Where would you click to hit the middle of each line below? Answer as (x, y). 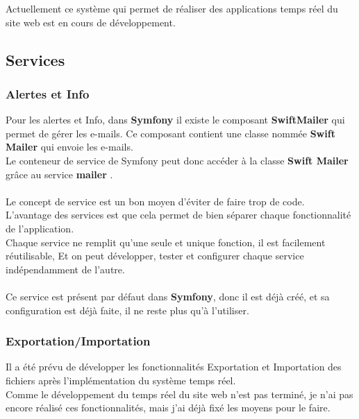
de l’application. (40, 228)
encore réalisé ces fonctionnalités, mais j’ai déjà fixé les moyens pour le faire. (168, 408)
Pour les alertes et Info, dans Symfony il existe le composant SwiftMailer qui (175, 120)
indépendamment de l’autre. (65, 269)
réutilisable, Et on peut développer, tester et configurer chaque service (155, 256)
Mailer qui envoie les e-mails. (69, 147)
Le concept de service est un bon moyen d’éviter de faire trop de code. (155, 201)
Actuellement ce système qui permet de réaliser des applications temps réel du (172, 8)
